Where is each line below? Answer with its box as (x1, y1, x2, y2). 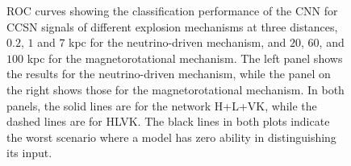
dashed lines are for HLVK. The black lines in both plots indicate (6, 113, 330, 130)
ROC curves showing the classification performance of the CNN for (6, 2, 338, 19)
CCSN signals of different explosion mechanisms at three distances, (6, 18, 338, 35)
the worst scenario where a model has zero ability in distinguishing (6, 128, 336, 145)
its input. (6, 144, 52, 161)
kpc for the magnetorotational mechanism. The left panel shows (27, 49, 343, 66)
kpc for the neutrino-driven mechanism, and (69, 34, 286, 51)
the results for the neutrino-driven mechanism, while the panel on (6, 65, 331, 82)
